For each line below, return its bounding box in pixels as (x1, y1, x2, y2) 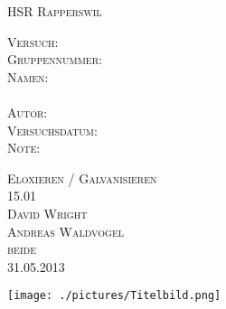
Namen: (7, 67, 49, 86)
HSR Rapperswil (7, 2, 102, 20)
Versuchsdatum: (7, 120, 98, 139)
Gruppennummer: (7, 50, 102, 69)
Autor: (7, 102, 48, 121)
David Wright (7, 203, 88, 222)
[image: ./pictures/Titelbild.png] (7, 289, 221, 303)
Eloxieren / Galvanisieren (7, 168, 157, 187)
